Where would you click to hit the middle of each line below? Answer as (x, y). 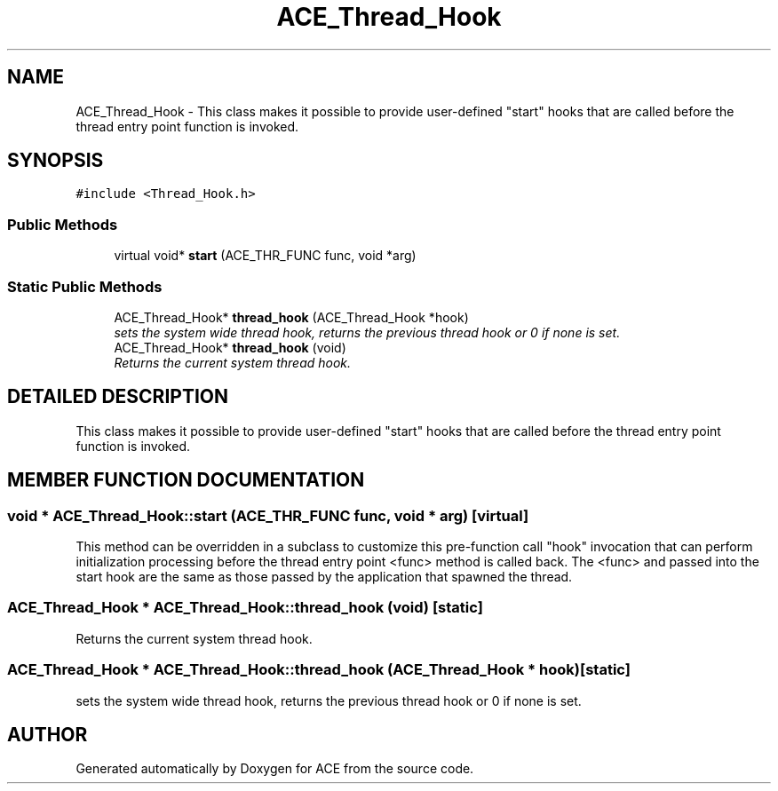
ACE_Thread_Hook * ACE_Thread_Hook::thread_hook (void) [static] (245, 608)
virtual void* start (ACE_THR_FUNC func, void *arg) (265, 256)
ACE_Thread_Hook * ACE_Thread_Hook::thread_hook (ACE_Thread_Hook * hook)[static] (319, 670)
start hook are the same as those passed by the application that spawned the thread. (324, 577)
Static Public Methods (85, 286)
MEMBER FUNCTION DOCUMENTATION (186, 480)
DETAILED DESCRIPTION (118, 397)
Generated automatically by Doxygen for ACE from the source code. (275, 769)
